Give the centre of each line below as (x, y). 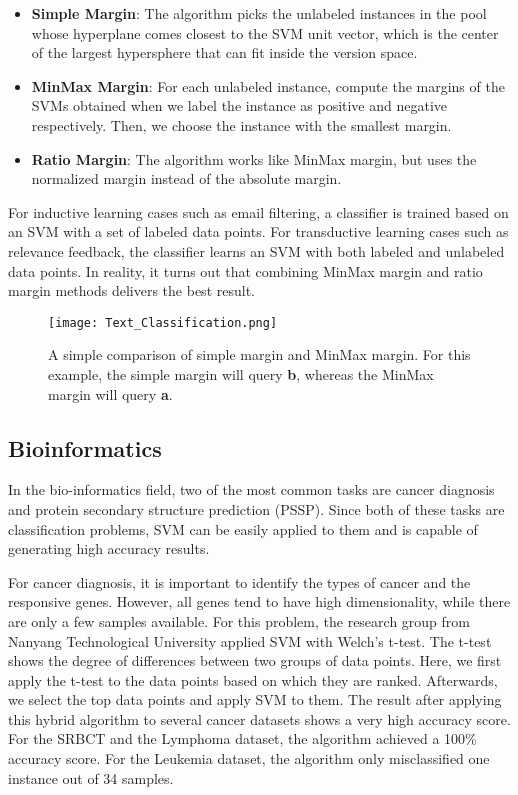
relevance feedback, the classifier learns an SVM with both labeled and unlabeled (256, 250)
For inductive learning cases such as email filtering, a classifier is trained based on (258, 211)
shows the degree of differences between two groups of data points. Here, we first (255, 660)
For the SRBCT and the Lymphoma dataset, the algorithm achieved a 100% (242, 738)
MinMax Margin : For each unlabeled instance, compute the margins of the (268, 85)
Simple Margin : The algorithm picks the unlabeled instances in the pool (259, 13)
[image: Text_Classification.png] (163, 322)
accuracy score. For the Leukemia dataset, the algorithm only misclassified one (249, 758)
